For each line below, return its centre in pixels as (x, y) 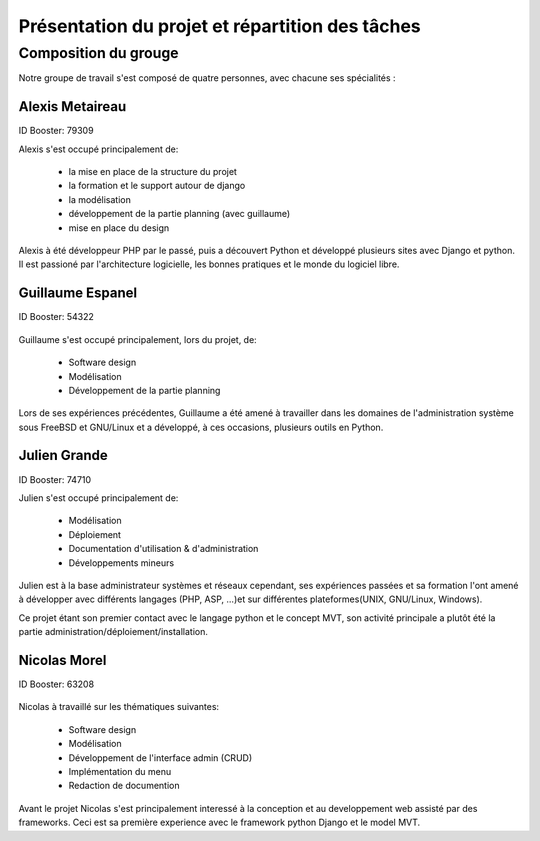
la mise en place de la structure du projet (152, 172)
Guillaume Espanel (78, 293)
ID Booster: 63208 (56, 684)
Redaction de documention (124, 786)
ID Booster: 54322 (56, 317)
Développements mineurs (121, 562)
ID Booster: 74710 (55, 479)
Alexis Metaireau (72, 106)
